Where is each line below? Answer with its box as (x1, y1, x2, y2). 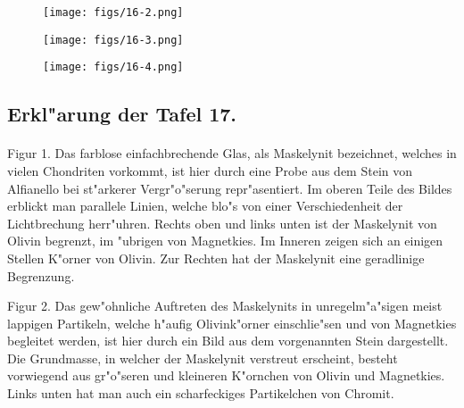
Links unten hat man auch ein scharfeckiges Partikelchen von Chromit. (7, 384, 394, 403)
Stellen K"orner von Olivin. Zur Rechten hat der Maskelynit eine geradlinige (7, 248, 425, 267)
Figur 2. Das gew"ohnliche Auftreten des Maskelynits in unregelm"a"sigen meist (7, 296, 443, 315)
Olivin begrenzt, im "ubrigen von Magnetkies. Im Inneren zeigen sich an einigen (7, 231, 443, 250)
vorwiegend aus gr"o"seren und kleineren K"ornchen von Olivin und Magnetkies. (7, 366, 445, 385)
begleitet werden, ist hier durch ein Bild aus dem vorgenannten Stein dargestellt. (7, 331, 449, 350)
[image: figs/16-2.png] (43, 6, 184, 19)
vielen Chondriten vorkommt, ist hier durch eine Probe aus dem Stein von (7, 161, 413, 179)
